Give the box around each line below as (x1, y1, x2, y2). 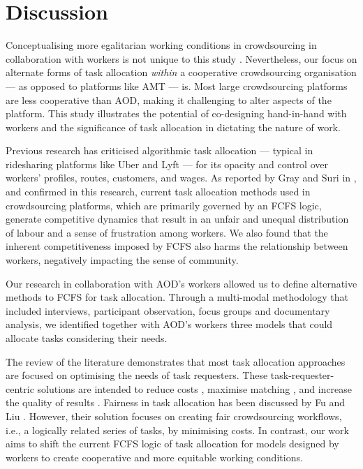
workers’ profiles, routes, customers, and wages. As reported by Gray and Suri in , (6, 170, 357, 185)
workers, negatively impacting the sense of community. (6, 253, 239, 267)
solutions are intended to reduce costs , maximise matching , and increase (37, 381, 353, 396)
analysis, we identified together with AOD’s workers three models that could (6, 317, 333, 332)
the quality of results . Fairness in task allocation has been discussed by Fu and (6, 395, 346, 410)
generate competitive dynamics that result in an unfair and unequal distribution (6, 211, 349, 226)
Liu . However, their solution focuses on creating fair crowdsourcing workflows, (6, 408, 342, 423)
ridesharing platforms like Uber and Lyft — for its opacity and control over (6, 156, 328, 171)
